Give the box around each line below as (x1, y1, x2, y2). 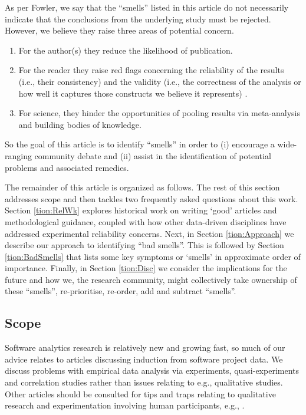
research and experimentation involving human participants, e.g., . (5, 399, 245, 411)
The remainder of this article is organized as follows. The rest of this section (5, 181, 280, 193)
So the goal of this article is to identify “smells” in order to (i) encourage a (5, 138, 275, 150)
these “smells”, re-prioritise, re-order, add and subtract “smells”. (5, 285, 236, 297)
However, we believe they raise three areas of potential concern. (5, 24, 234, 37)
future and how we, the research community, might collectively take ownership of (5, 273, 297, 285)
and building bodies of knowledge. (18, 118, 142, 130)
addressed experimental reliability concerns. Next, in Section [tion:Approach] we (5, 227, 294, 239)
